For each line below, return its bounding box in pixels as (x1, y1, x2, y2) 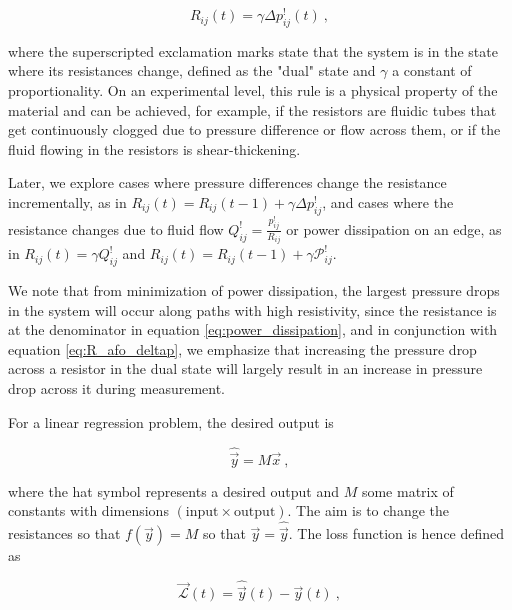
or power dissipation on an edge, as (286, 218, 502, 239)
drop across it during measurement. (8, 377, 225, 398)
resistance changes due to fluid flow (8, 218, 224, 239)
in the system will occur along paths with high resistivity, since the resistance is (8, 299, 497, 320)
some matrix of (361, 480, 454, 501)
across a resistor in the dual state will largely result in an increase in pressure (8, 358, 483, 379)
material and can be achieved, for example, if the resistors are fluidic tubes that (8, 99, 497, 120)
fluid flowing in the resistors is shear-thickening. (8, 138, 301, 159)
